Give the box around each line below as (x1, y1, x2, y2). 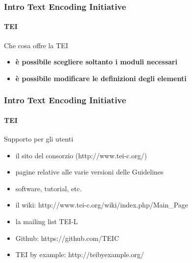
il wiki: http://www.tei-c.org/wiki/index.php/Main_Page (15, 200, 189, 210)
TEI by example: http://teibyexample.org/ (15, 249, 144, 260)
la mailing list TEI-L (15, 216, 78, 227)
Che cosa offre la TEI (4, 40, 68, 50)
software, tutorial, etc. (15, 183, 82, 193)
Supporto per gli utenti (4, 134, 73, 144)
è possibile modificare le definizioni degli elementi (15, 73, 187, 83)
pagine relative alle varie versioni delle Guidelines (15, 167, 164, 177)
